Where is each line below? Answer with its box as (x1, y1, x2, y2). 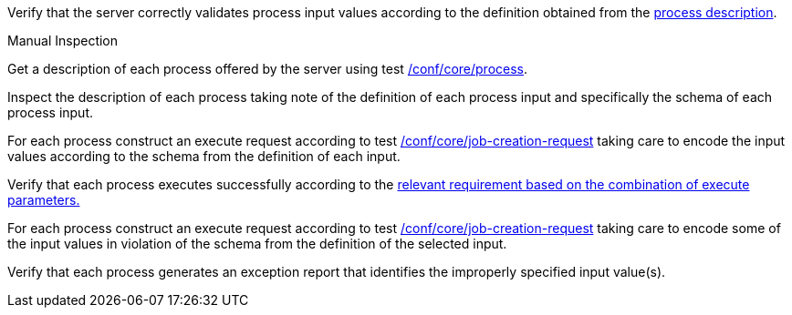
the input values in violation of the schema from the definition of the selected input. (7, 236, 507, 251)
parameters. (7, 192, 80, 208)
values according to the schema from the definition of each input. (7, 148, 401, 164)
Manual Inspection (7, 33, 119, 48)
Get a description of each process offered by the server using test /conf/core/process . (7, 61, 528, 76)
